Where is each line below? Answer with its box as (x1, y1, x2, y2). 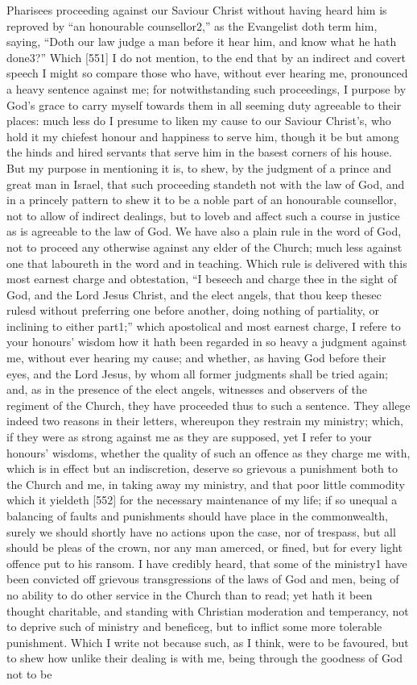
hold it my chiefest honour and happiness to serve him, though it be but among (6, 127, 399, 144)
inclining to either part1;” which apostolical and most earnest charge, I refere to (6, 317, 401, 334)
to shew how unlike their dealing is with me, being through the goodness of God (6, 649, 403, 666)
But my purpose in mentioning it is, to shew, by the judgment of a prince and (6, 159, 392, 176)
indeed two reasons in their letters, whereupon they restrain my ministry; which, (6, 412, 403, 429)
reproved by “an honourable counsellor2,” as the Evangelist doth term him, (6, 17, 378, 34)
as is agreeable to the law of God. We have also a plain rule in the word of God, (6, 223, 402, 240)
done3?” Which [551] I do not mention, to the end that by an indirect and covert (6, 48, 406, 65)
